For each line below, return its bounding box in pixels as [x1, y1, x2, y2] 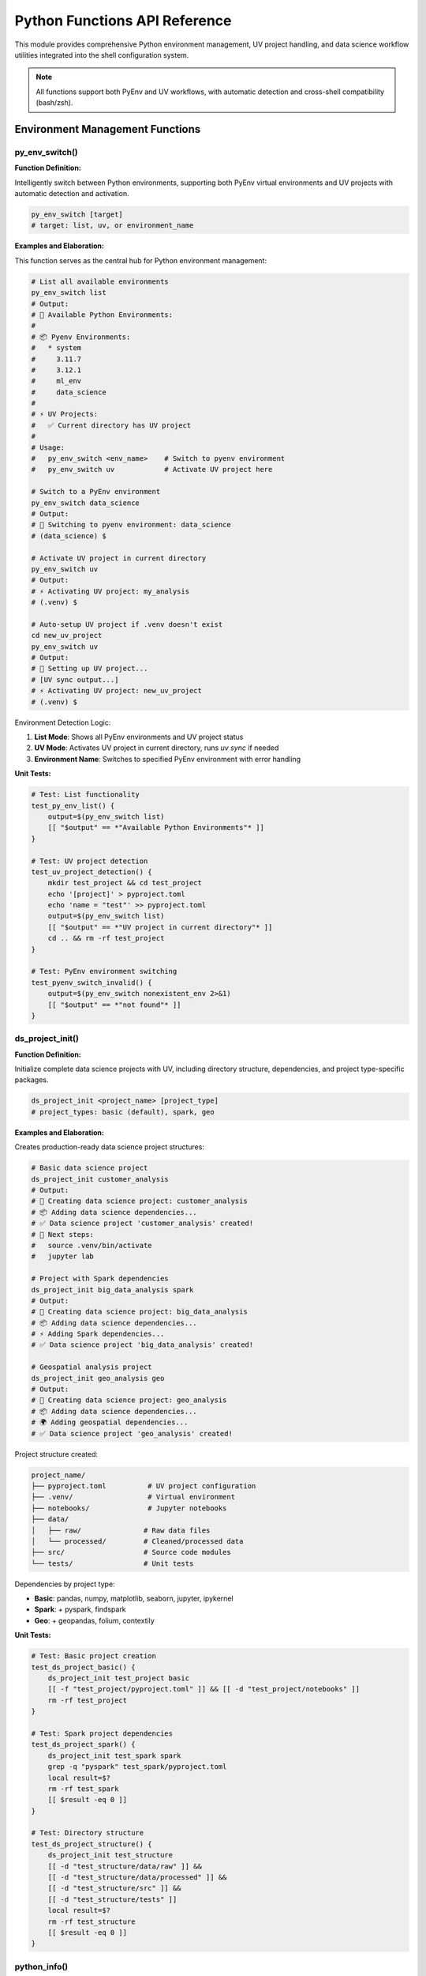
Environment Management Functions [14, 123, 201, 136]
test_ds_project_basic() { [31, 1662, 136, 1672]
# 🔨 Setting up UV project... [31, 664, 148, 673]
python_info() [14, 1961, 69, 1972]
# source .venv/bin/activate [31, 1241, 153, 1250]
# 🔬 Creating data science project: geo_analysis [31, 1396, 227, 1405]
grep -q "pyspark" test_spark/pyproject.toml [47, 1763, 227, 1771]
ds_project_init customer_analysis [31, 1175, 169, 1183]
